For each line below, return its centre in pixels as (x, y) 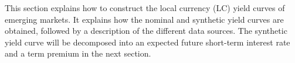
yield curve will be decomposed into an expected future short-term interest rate (147, 42)
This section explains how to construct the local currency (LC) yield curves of (145, 8)
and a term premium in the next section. (78, 53)
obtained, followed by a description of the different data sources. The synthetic (146, 31)
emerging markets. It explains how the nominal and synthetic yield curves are (144, 19)
